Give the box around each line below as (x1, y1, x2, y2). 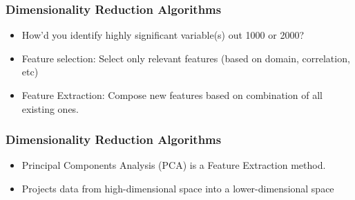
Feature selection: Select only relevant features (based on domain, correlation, (21, 51, 350, 65)
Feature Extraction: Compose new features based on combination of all (21, 88, 323, 102)
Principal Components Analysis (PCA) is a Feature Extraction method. (21, 158, 326, 172)
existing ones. (21, 101, 79, 116)
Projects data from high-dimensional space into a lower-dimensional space (21, 181, 334, 195)
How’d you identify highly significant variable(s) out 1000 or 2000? (21, 28, 305, 42)
